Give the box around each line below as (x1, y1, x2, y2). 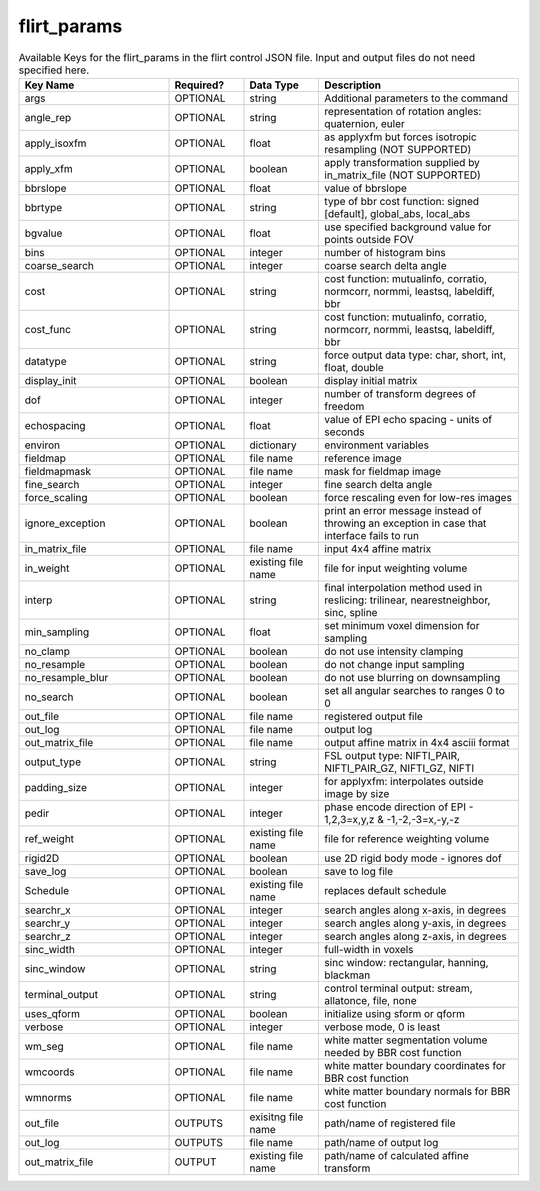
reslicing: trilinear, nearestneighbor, (324, 593, 491, 607)
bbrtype (24, 200, 63, 214)
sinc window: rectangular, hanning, (324, 955, 489, 969)
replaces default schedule (324, 883, 447, 897)
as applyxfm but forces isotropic (324, 130, 477, 144)
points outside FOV (324, 232, 415, 246)
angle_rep (24, 110, 72, 124)
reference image (324, 451, 402, 465)
